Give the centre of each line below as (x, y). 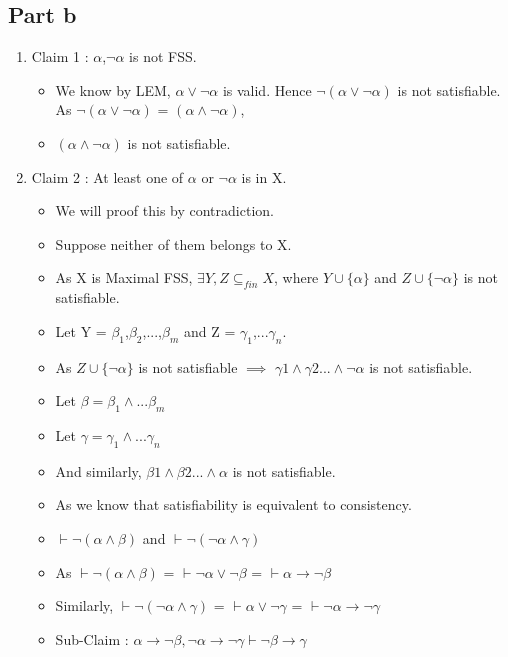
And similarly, (98, 470)
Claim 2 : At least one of (107, 176)
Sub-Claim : (92, 638)
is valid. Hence (267, 89)
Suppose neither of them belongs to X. (173, 243)
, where (296, 277)
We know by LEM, (113, 89)
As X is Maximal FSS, (124, 277)
